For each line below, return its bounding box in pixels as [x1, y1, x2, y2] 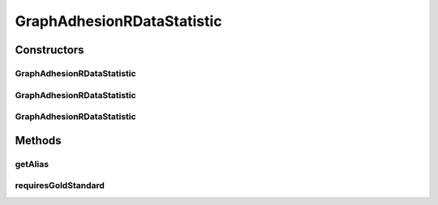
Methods [15, 134, 62, 147]
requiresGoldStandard [15, 180, 105, 191]
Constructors [15, 43, 84, 57]
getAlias [15, 158, 49, 169]
